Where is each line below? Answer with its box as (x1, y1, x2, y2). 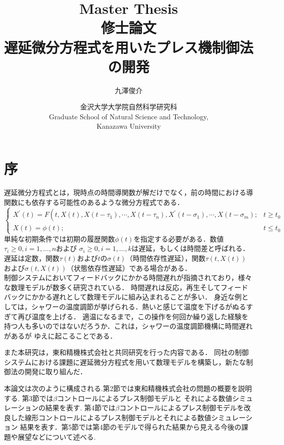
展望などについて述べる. (17, 432, 96, 442)
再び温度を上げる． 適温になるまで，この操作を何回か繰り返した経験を (17, 311, 249, 321)
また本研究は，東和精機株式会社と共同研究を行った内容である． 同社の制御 (4, 347, 249, 357)
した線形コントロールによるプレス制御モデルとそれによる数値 (10, 412, 211, 422)
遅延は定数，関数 (4, 252, 59, 263)
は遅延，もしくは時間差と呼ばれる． (132, 243, 249, 253)
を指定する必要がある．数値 (133, 233, 224, 244)
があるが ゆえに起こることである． (4, 330, 117, 341)
